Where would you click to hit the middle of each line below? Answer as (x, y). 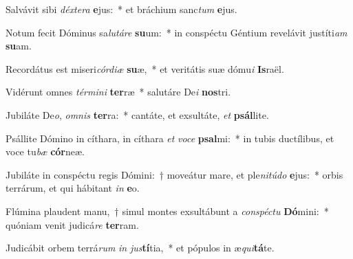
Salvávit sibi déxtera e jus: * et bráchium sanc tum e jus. (121, 9)
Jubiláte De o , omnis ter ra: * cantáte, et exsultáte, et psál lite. (137, 114)
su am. (19, 46)
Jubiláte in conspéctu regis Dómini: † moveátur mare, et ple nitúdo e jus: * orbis (174, 174)
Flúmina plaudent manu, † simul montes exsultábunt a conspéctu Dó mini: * (167, 211)
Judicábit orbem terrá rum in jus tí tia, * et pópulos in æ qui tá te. (140, 248)
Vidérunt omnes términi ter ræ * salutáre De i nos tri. (118, 92)
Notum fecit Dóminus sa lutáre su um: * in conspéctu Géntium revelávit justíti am (176, 32)
